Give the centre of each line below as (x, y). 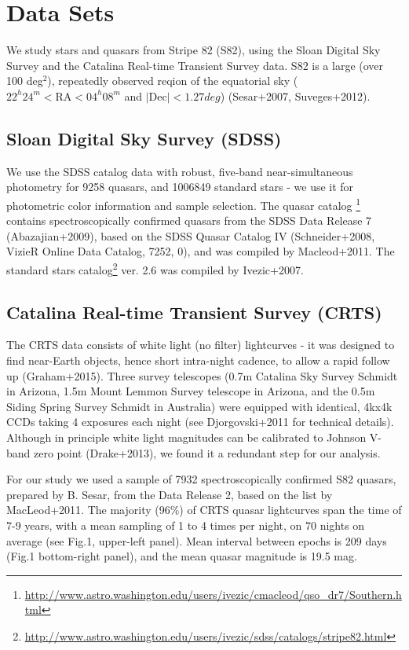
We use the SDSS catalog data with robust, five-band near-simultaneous (180, 171)
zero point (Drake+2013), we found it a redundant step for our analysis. (207, 452)
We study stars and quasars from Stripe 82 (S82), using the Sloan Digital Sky (194, 50)
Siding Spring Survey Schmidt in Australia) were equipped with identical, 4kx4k (199, 406)
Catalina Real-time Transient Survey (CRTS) (194, 312)
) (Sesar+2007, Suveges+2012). (295, 95)
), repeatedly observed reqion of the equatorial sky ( (173, 81)
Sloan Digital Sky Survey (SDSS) (144, 138)
